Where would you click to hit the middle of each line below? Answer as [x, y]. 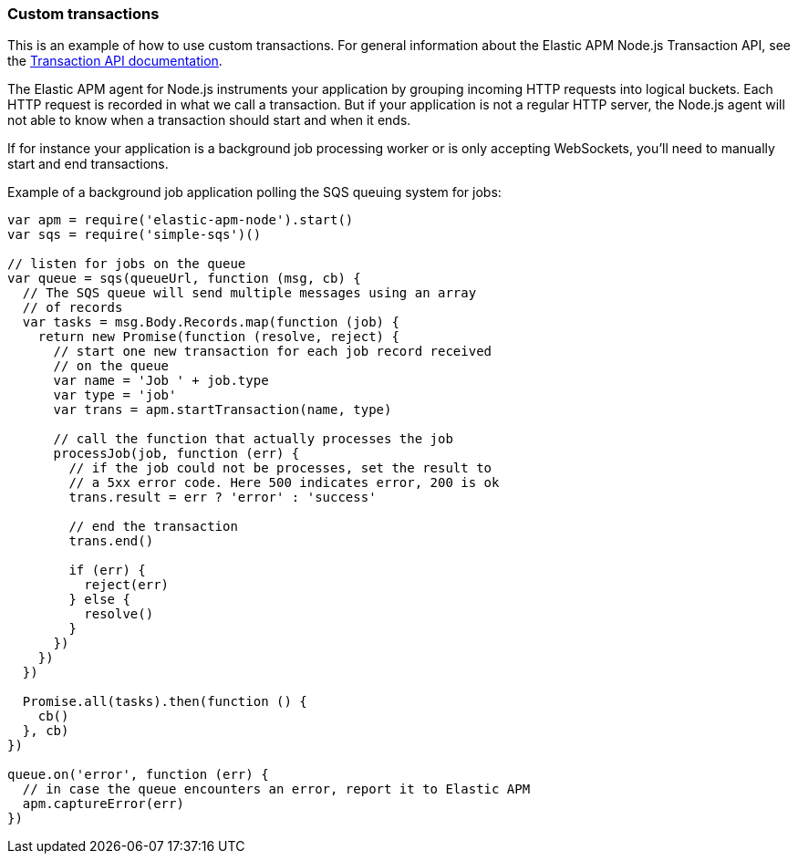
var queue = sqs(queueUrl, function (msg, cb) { [184, 279]
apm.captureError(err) [103, 804]
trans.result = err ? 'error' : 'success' [223, 498]
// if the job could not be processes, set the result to [280, 468]
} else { [99, 600]
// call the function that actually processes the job [253, 439]
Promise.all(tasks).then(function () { [165, 702]
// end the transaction [153, 527]
